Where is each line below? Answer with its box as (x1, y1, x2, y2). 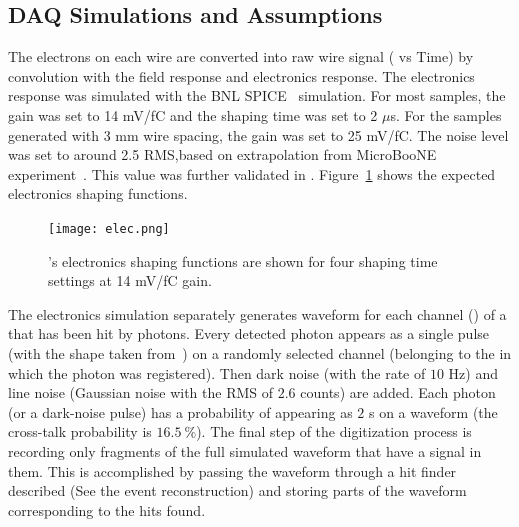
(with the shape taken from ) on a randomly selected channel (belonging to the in (8, 342, 512, 363)
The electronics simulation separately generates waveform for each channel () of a (8, 303, 507, 324)
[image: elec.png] (48, 221, 170, 236)
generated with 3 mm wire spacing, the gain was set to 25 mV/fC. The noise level (8, 124, 509, 145)
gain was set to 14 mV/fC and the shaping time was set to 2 (8, 104, 378, 125)
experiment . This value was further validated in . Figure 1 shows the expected (8, 163, 496, 184)
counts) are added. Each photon (300, 382, 496, 403)
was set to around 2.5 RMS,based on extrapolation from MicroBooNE (8, 144, 437, 165)
